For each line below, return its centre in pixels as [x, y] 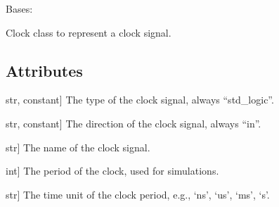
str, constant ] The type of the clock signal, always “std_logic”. [140, 100]
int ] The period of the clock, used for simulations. [112, 171]
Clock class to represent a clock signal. [89, 32]
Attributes [44, 70]
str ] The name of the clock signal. [78, 147]
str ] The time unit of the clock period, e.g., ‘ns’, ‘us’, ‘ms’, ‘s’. [138, 194]
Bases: [19, 8]
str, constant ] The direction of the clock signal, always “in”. [134, 123]
